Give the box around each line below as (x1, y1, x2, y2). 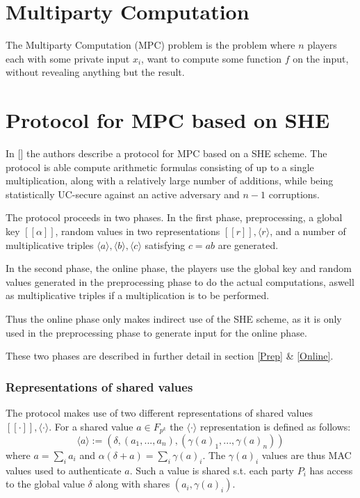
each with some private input (6, 51, 130, 65)
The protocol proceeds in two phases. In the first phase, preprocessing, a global (6, 210, 343, 225)
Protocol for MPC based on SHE (6, 106, 330, 134)
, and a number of (270, 224, 346, 238)
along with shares (95, 476, 170, 491)
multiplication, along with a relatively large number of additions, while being (6, 173, 334, 188)
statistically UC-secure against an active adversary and (6, 186, 240, 201)
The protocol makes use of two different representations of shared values (6, 405, 313, 419)
